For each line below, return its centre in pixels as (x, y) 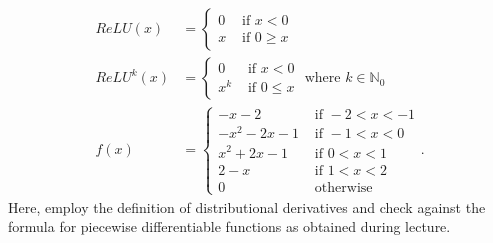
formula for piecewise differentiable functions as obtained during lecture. (229, 226)
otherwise (343, 187)
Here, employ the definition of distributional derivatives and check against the (247, 206)
